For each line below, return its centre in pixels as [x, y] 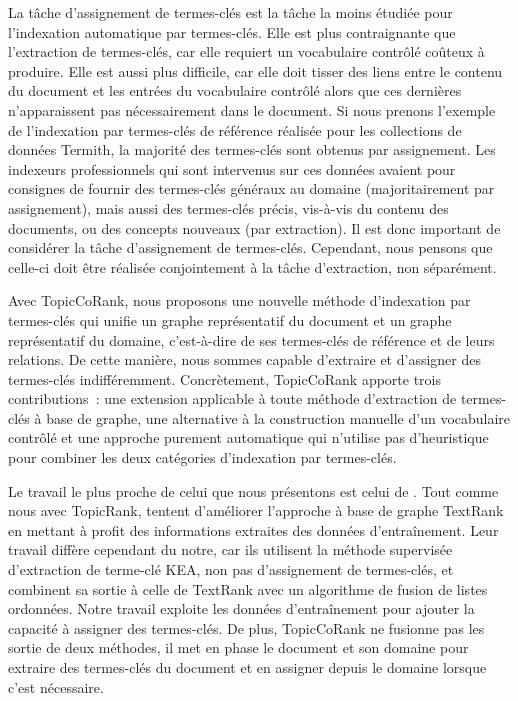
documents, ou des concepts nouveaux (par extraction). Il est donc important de [254, 227]
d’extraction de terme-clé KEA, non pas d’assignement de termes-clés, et [231, 569]
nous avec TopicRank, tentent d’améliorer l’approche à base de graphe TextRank [256, 510]
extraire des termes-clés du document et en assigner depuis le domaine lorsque [247, 667]
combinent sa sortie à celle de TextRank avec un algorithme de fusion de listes [248, 588]
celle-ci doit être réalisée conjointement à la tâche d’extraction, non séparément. [252, 266]
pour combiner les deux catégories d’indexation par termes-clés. [202, 457]
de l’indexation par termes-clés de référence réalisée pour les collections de [235, 129]
